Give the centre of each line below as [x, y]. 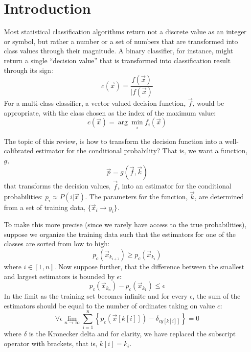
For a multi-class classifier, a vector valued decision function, [95, 103]
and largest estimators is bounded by [59, 276]
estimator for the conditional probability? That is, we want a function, [142, 151]
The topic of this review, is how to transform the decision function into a [113, 141]
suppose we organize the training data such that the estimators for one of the [120, 234]
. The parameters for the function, [136, 197]
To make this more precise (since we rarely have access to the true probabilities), [125, 224]
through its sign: [29, 70]
